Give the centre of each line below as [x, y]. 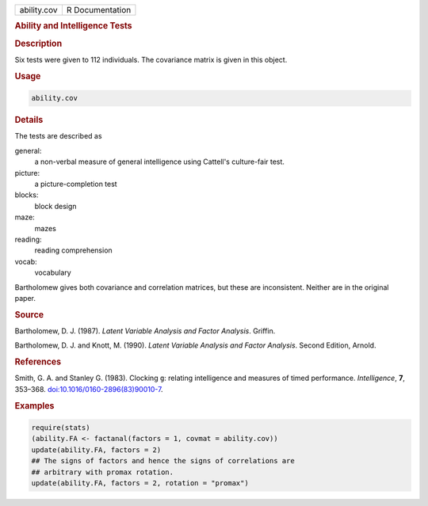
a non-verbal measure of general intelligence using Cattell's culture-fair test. [160, 162]
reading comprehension [73, 250]
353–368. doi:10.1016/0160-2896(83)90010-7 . [89, 389]
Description [38, 44]
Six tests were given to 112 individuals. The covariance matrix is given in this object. [151, 59]
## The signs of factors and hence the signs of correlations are [163, 461]
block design [55, 206]
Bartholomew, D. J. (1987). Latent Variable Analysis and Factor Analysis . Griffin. [145, 331]
